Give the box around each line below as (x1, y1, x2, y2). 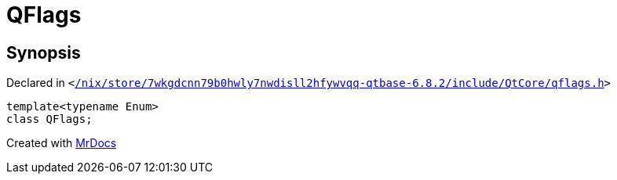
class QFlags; (6, 113, 93, 126)
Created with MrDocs (6, 136, 117, 150)
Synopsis (6, 42, 81, 63)
